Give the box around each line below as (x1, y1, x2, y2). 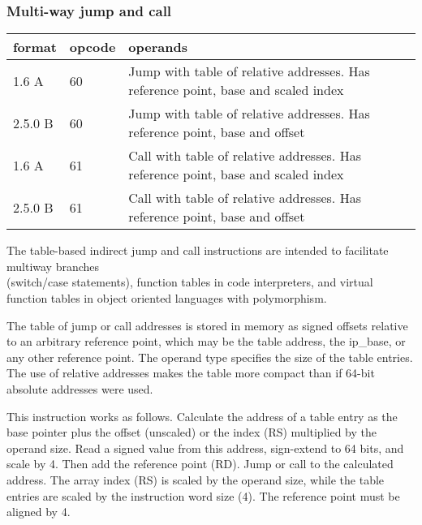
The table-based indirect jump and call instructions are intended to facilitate (6, 242, 389, 259)
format (13, 37, 57, 57)
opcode (69, 37, 116, 57)
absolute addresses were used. (6, 380, 153, 397)
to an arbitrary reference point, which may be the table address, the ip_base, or (6, 333, 406, 350)
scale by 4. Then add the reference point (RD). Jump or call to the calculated (6, 455, 394, 472)
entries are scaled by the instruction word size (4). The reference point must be (6, 487, 400, 504)
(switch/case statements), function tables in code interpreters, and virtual (6, 273, 373, 290)
